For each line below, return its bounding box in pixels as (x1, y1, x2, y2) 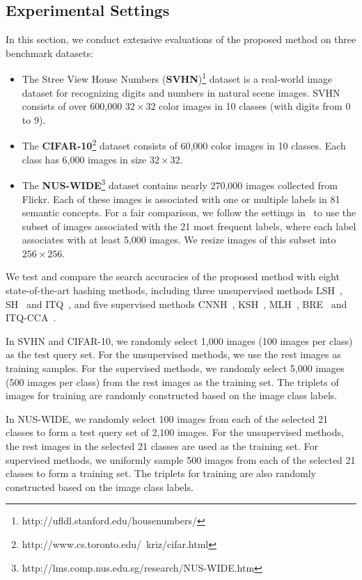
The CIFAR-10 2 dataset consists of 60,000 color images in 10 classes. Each (22, 136, 346, 153)
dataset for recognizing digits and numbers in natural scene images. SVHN (22, 85, 340, 99)
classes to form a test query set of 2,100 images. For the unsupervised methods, (6, 425, 344, 440)
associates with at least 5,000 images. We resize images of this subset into (22, 232, 336, 247)
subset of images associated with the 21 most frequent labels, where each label (22, 218, 356, 233)
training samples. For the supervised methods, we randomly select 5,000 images (6, 361, 345, 376)
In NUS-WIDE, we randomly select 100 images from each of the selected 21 (6, 411, 329, 426)
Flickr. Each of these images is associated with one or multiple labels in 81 (22, 191, 340, 206)
